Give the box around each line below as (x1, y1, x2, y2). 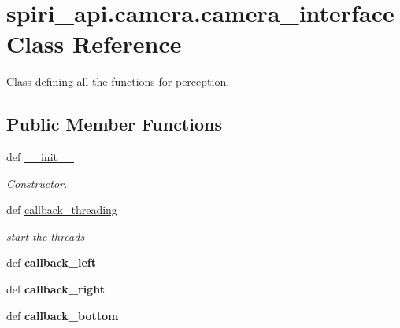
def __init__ (6, 149, 74, 165)
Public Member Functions (6, 112, 222, 136)
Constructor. (6, 175, 68, 191)
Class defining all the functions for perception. (6, 73, 230, 90)
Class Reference (6, 28, 182, 60)
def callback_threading (6, 201, 117, 218)
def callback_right (6, 281, 105, 297)
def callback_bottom (6, 307, 119, 323)
